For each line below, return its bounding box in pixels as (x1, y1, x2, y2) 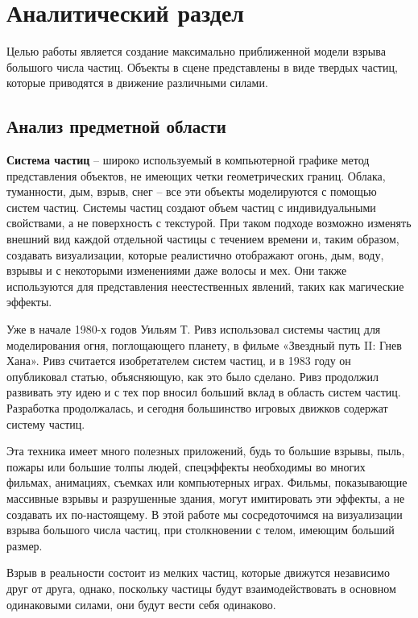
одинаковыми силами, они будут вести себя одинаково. (6, 595, 276, 612)
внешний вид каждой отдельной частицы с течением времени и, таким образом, (6, 230, 399, 247)
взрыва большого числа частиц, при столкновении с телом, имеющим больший (6, 521, 395, 538)
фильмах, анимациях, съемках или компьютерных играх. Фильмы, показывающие (6, 474, 408, 491)
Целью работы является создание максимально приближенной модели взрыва (6, 43, 386, 60)
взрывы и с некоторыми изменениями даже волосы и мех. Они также (6, 262, 347, 279)
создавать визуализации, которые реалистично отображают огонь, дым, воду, (6, 246, 384, 263)
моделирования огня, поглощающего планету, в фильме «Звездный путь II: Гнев (6, 336, 402, 353)
